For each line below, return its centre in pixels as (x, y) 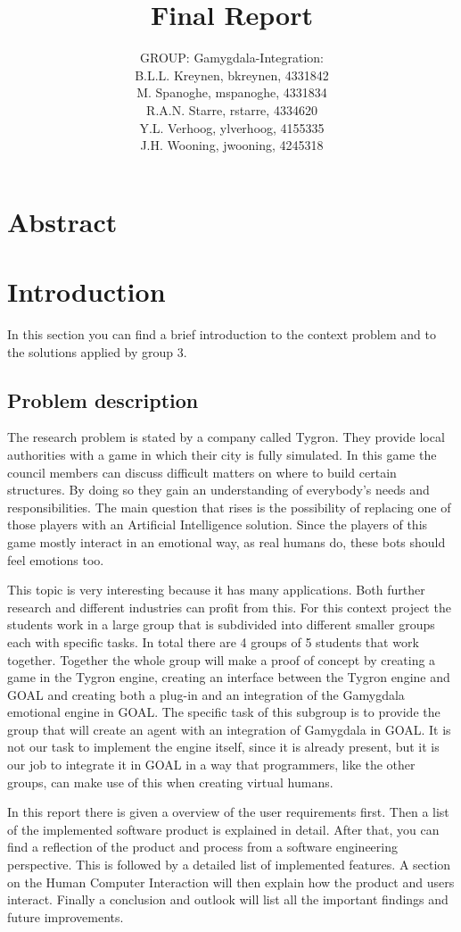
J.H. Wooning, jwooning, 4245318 (232, 145)
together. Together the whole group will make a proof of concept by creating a (222, 659)
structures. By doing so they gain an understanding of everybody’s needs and (218, 490)
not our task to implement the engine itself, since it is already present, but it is (223, 747)
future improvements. (66, 916)
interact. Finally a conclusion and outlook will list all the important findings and (228, 899)
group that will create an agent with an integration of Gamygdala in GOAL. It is (229, 729)
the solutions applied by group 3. (97, 351)
